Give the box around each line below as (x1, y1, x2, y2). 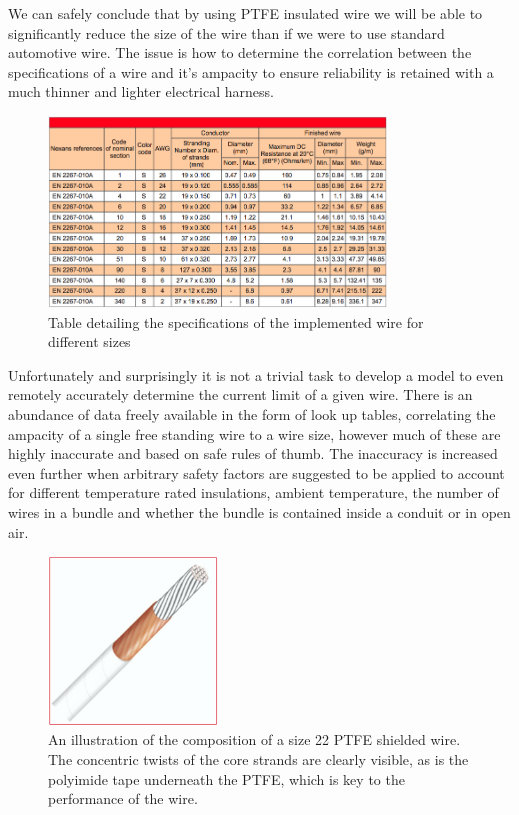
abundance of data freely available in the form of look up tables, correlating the (8, 403, 496, 424)
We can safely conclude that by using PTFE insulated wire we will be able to (8, 3, 483, 23)
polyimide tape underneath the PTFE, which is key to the (48, 768, 405, 789)
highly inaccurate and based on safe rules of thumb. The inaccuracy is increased (8, 443, 498, 464)
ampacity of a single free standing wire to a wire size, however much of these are (8, 423, 501, 444)
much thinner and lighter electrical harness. (8, 81, 274, 102)
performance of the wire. (48, 788, 198, 809)
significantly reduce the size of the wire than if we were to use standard (8, 22, 445, 43)
